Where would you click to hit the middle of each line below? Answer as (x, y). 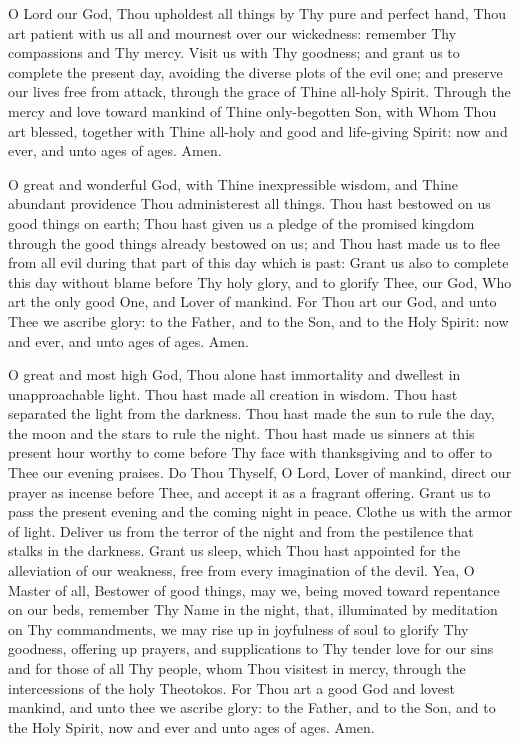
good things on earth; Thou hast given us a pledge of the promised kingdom (241, 222)
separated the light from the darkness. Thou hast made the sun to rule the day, (251, 413)
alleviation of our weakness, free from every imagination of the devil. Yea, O (241, 570)
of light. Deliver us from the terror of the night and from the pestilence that (241, 530)
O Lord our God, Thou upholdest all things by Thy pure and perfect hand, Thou (257, 13)
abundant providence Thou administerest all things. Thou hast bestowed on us (249, 203)
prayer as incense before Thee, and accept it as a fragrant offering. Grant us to (249, 491)
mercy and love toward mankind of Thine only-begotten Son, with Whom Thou (252, 110)
